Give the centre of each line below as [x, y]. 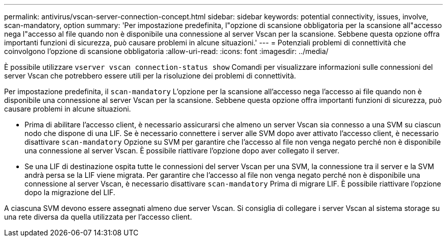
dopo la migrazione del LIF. [70, 192]
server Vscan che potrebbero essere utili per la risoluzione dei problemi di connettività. [150, 76]
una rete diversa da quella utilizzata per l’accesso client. [98, 217]
